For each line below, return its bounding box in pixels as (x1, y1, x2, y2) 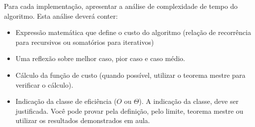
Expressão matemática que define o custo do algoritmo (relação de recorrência (15, 27, 251, 37)
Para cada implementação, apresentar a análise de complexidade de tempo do (4, 1, 238, 11)
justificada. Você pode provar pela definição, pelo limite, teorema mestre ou (15, 105, 244, 116)
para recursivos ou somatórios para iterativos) (15, 36, 154, 47)
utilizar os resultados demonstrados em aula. (15, 115, 150, 126)
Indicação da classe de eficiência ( (15, 96, 117, 106)
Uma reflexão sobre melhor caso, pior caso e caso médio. (15, 53, 185, 63)
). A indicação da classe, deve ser (139, 96, 239, 106)
